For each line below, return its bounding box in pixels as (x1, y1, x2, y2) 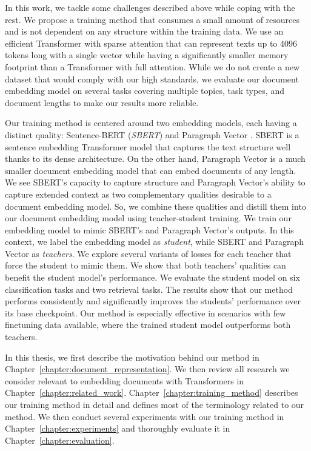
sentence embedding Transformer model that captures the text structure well (5, 140, 291, 153)
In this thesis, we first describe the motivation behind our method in (5, 350, 259, 363)
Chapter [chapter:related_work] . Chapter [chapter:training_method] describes (5, 386, 298, 399)
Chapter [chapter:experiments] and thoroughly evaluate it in (5, 422, 230, 435)
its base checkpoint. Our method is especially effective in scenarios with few (5, 306, 286, 319)
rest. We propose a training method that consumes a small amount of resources (5, 13, 300, 25)
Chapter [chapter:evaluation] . (5, 433, 115, 446)
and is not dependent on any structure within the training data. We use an (5, 25, 284, 38)
